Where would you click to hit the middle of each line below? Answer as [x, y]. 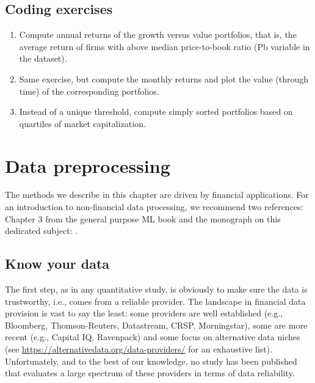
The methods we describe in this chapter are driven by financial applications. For [157, 195]
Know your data [57, 264]
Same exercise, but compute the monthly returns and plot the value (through [164, 78]
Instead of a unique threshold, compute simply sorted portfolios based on [156, 111]
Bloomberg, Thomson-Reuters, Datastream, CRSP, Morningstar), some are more [156, 325]
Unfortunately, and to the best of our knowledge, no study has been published [151, 361]
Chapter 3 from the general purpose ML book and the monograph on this [143, 218]
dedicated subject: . [42, 231]
